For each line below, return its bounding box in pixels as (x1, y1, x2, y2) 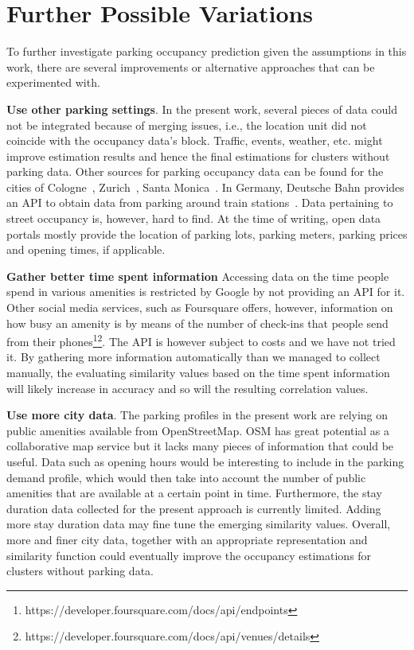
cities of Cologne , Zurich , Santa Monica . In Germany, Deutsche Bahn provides (6, 178, 404, 195)
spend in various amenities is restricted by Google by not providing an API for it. (6, 283, 405, 300)
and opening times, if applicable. (6, 241, 166, 258)
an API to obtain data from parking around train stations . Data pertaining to (6, 194, 393, 211)
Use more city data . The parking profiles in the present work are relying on (6, 407, 389, 423)
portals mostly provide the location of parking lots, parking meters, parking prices (6, 225, 408, 242)
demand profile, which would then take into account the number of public (6, 469, 366, 485)
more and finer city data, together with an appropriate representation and (6, 531, 368, 547)
